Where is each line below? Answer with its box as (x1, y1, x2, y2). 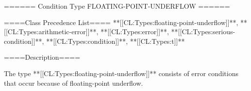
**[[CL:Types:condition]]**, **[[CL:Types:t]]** (46, 36, 185, 46)
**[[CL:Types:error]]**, (100, 26, 169, 37)
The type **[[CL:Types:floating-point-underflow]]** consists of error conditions (4, 68, 238, 78)
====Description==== (4, 52, 81, 62)
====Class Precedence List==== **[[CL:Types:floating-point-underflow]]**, (4, 17, 238, 27)
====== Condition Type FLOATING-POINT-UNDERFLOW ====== (4, 1, 230, 11)
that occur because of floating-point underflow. (4, 78, 143, 88)
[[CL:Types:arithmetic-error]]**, (4, 26, 99, 37)
